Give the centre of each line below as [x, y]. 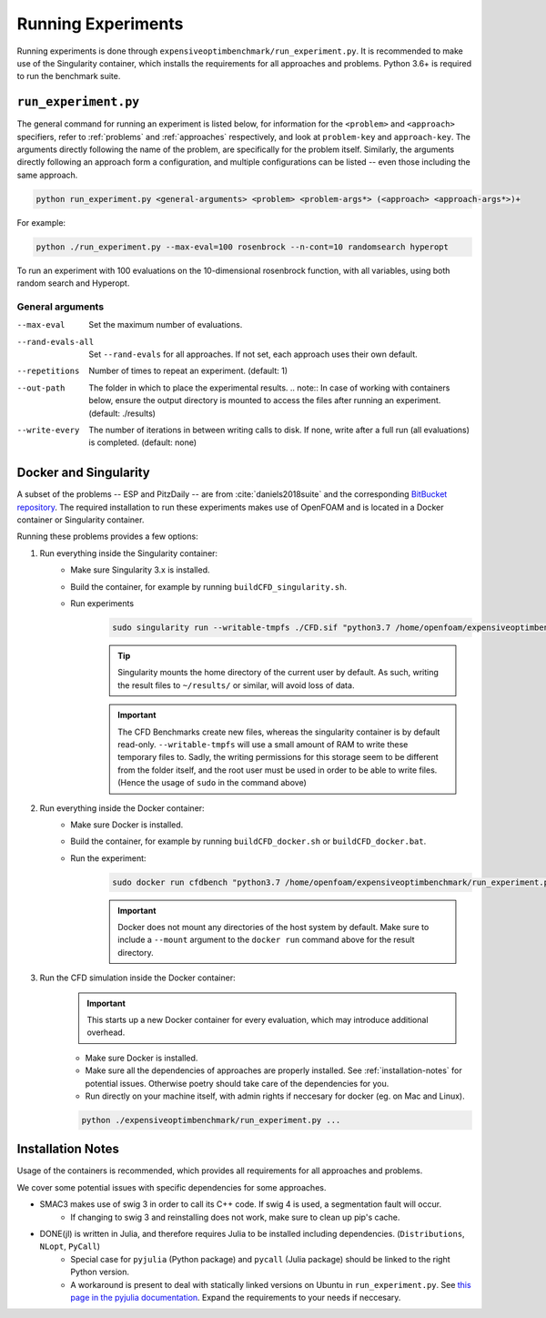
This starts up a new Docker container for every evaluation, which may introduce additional [258, 1020]
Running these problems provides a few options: [108, 536]
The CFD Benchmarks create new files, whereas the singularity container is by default [279, 732]
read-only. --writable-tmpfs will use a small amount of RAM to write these [263, 744]
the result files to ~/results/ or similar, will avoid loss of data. [236, 685]
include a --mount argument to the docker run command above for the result [266, 940]
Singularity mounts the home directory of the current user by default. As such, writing [278, 673]
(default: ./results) [122, 413]
